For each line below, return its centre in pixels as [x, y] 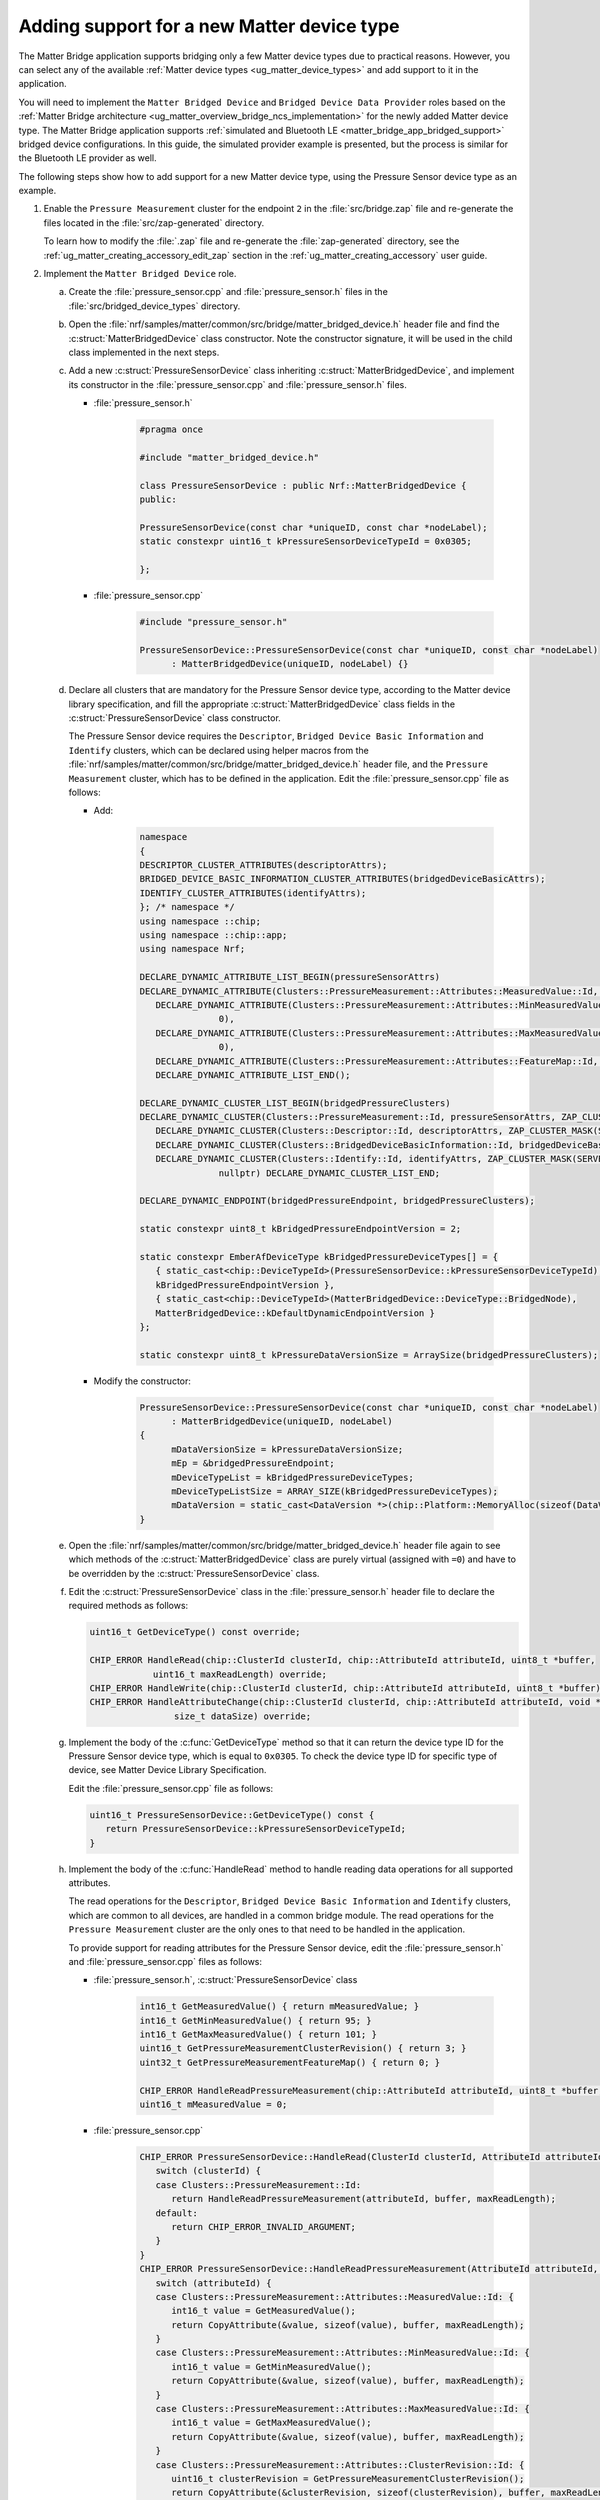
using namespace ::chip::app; [213, 935]
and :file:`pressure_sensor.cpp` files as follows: [165, 1961]
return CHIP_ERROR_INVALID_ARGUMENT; [264, 2226]
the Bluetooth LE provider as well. [87, 158]
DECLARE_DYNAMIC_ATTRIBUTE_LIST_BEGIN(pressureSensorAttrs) [290, 977]
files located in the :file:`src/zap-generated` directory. [154, 222]
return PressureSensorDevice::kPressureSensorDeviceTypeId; [256, 1829]
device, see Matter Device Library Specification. [167, 1770]
